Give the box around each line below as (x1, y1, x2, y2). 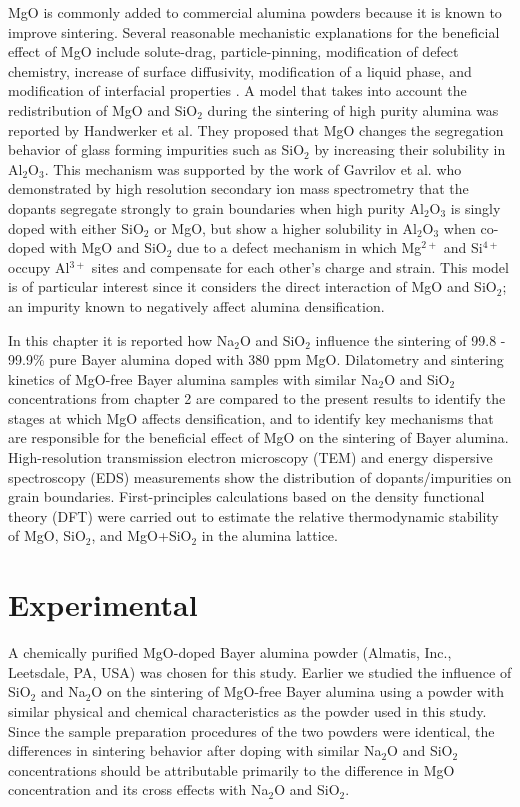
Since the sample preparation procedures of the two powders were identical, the (8, 720, 495, 741)
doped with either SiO (8, 217, 144, 238)
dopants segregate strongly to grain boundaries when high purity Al (8, 197, 424, 218)
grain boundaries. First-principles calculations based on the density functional (8, 486, 485, 507)
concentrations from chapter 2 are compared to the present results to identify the (8, 388, 506, 409)
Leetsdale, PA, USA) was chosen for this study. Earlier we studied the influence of (8, 661, 512, 682)
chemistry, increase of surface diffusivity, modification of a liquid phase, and (8, 60, 472, 81)
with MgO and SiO (49, 237, 167, 258)
